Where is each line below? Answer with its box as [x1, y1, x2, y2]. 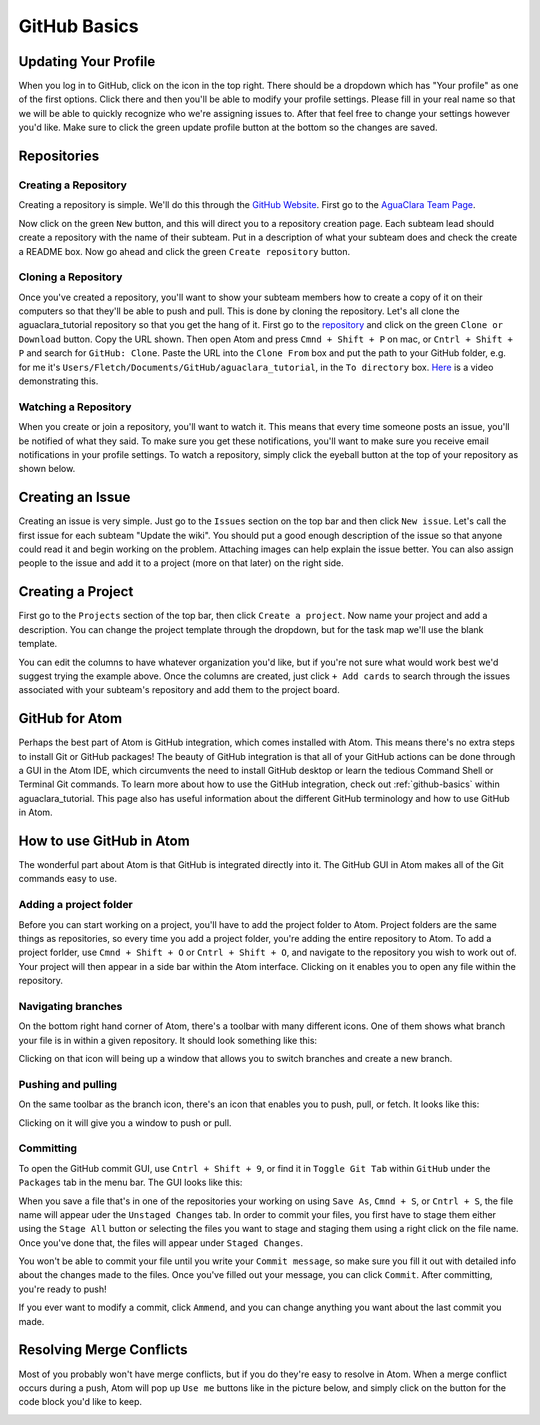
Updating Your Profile [18, 53, 156, 70]
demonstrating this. [18, 375, 99, 387]
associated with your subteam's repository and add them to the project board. [18, 684, 340, 696]
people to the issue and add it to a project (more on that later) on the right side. [18, 557, 344, 569]
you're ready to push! [18, 1283, 107, 1295]
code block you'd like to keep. [18, 1396, 143, 1408]
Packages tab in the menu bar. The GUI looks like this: [18, 1176, 243, 1189]
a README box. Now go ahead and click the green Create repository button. [18, 245, 351, 257]
